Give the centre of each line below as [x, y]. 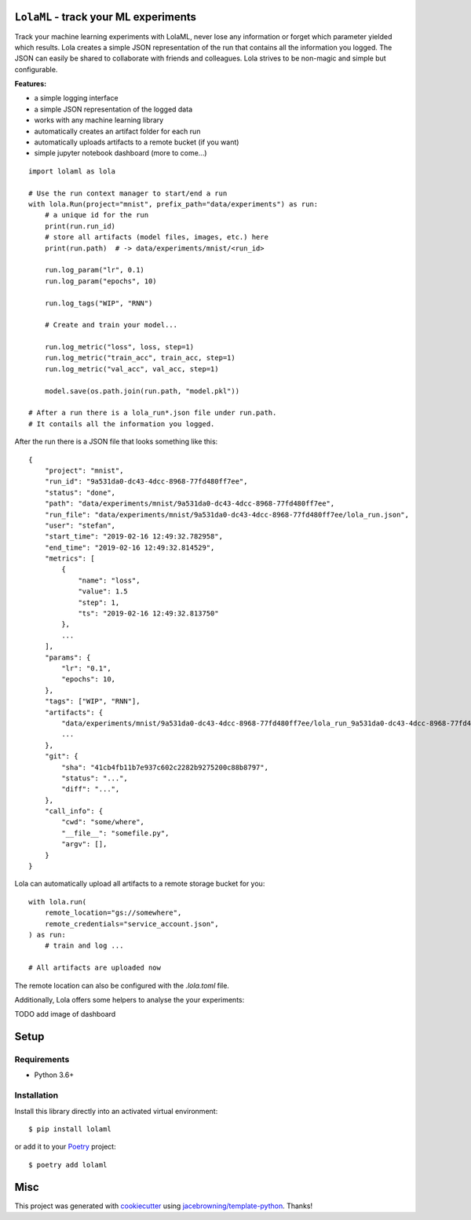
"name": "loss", [109, 580]
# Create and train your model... [111, 325]
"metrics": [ [69, 559]
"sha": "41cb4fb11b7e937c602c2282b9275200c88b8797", [165, 767]
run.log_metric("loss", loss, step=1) [119, 347]
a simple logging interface [76, 98]
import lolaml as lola [72, 171]
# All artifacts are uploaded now [95, 968]
